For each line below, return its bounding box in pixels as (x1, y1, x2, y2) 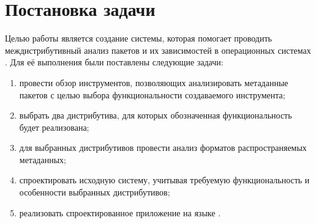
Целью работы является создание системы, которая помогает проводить (5, 32, 272, 45)
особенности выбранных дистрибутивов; (19, 186, 170, 199)
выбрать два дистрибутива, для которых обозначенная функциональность (19, 109, 292, 122)
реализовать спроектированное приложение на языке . (19, 206, 221, 219)
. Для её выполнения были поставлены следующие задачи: (5, 56, 224, 68)
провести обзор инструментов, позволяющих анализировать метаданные (19, 76, 288, 89)
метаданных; (19, 153, 66, 166)
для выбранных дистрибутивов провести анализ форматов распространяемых (19, 141, 307, 154)
